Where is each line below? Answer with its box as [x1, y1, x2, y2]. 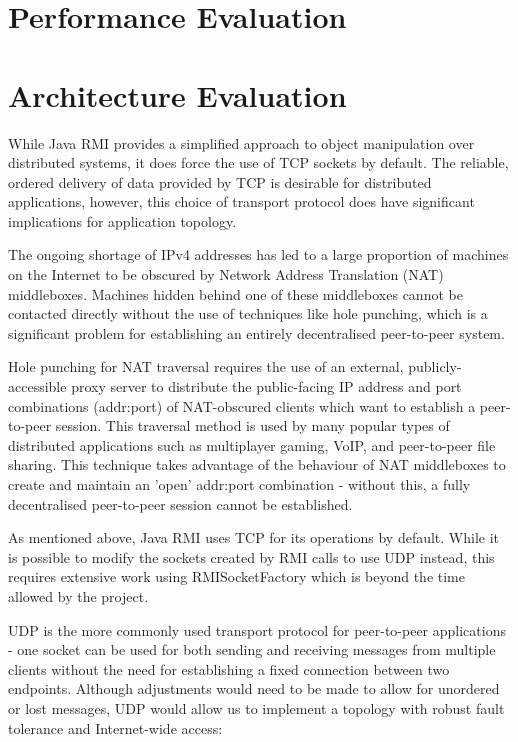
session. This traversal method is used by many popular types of [55, 415, 450, 436]
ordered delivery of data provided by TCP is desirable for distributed [8, 171, 432, 192]
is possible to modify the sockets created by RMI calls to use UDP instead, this [8, 546, 495, 567]
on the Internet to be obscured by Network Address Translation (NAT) [8, 264, 444, 285]
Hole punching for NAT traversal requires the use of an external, [8, 356, 404, 377]
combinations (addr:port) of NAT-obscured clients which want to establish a [8, 395, 476, 416]
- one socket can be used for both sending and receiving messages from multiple [8, 639, 496, 660]
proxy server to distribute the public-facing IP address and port [71, 376, 462, 397]
